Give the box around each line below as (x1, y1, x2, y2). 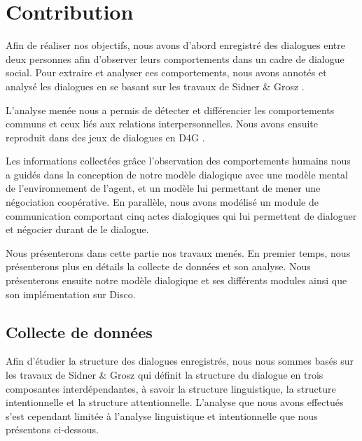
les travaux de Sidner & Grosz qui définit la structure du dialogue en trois (6, 367, 323, 382)
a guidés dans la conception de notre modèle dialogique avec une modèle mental (6, 167, 348, 181)
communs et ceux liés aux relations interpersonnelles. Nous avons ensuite (6, 116, 318, 131)
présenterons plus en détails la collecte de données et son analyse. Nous (6, 259, 311, 274)
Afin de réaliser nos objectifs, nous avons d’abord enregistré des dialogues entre (6, 38, 346, 52)
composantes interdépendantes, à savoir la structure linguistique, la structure (6, 381, 336, 395)
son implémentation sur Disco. (6, 286, 136, 301)
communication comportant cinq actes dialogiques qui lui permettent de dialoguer (6, 208, 357, 223)
